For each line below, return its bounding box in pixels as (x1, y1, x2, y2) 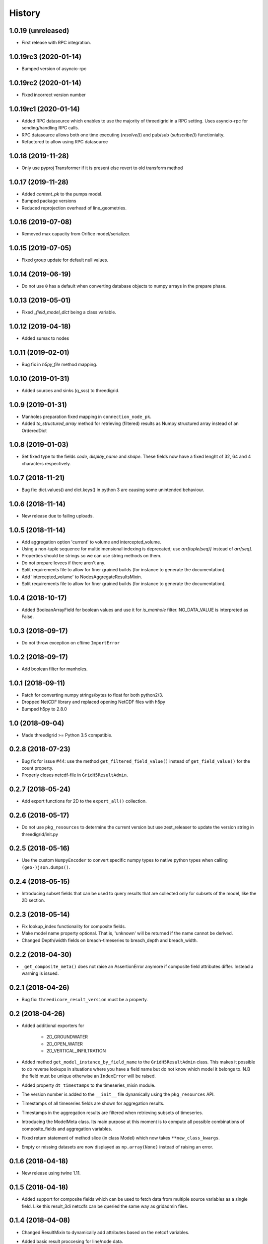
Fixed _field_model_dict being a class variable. (21, 309, 117, 315)
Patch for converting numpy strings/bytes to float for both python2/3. (21, 692, 163, 698)
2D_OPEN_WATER (46, 1040, 83, 1047)
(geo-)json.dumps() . (21, 864, 70, 870)
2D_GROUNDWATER (46, 1034, 88, 1040)
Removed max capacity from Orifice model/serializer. (21, 231, 131, 237)
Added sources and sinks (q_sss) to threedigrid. (21, 387, 120, 393)
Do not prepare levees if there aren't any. (21, 560, 106, 566)
